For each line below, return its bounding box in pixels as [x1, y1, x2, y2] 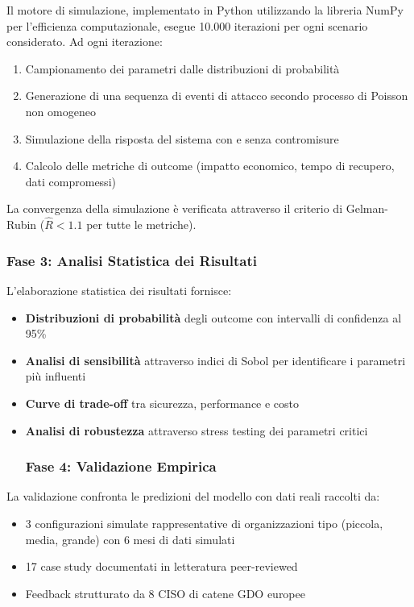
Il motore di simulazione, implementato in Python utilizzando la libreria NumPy [6, 2, 404, 18]
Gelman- [346, 200, 388, 217]
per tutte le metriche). [86, 216, 197, 233]
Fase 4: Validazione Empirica [25, 456, 217, 476]
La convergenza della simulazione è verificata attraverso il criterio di [6, 200, 343, 217]
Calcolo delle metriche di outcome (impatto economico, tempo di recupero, [25, 157, 395, 174]
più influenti [25, 368, 86, 385]
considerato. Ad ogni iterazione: [6, 33, 163, 50]
